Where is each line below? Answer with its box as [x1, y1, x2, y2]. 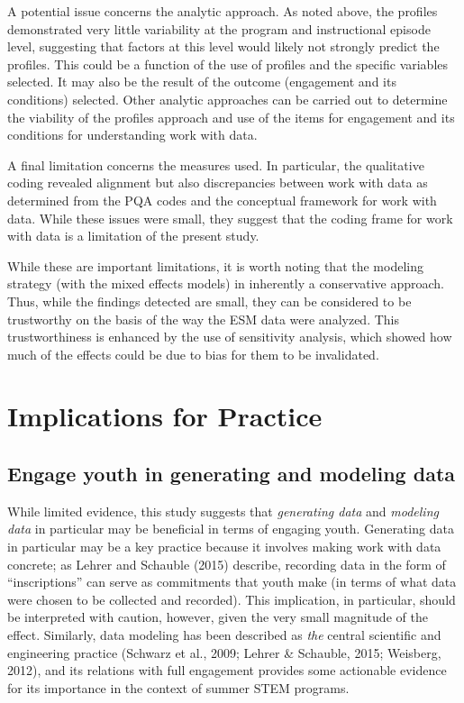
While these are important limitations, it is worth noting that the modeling [7, 256, 423, 275]
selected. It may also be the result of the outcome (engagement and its [7, 72, 396, 91]
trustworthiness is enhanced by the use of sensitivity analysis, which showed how [7, 327, 452, 346]
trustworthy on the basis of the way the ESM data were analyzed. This [7, 309, 399, 328]
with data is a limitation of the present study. [7, 226, 259, 245]
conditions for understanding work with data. [7, 125, 258, 144]
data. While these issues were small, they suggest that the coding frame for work [7, 208, 453, 227]
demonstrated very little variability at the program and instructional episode [7, 19, 431, 38]
